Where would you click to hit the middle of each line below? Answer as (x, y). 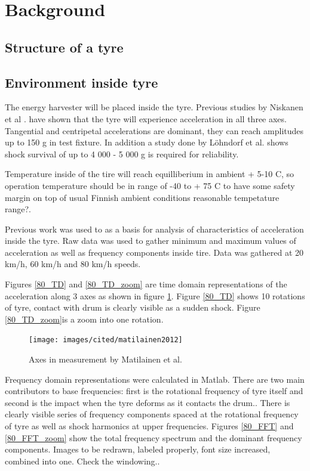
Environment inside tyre (82, 82)
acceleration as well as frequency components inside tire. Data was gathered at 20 (154, 252)
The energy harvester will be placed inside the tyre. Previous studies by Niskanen (154, 107)
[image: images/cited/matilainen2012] (106, 340)
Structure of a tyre (64, 47)
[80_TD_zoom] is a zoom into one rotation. (84, 319)
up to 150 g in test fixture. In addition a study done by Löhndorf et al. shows (147, 142)
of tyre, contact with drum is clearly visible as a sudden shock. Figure (133, 307)
